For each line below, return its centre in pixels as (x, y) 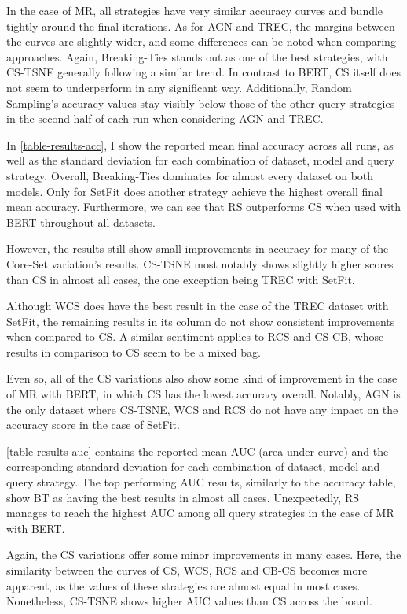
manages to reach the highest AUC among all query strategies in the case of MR (200, 513)
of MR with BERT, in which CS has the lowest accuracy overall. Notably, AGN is (203, 394)
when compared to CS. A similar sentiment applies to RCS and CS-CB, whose (195, 337)
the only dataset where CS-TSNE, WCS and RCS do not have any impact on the (202, 409)
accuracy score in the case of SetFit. (93, 425)
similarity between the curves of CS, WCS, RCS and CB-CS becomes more (187, 570)
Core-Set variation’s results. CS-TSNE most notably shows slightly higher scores (200, 263)
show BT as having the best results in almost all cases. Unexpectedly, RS (183, 497)
